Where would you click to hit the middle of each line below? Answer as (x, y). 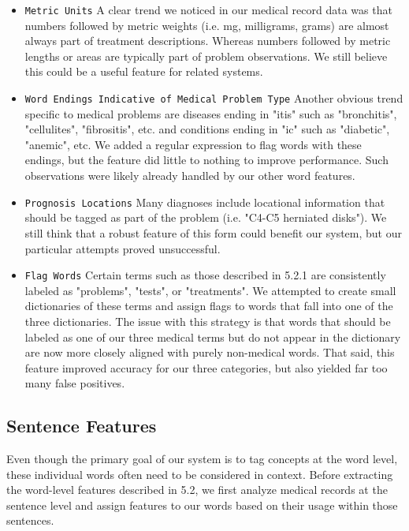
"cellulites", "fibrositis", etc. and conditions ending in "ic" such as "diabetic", (207, 129)
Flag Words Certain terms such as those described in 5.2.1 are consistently (205, 275)
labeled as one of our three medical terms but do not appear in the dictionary (213, 337)
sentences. (30, 520)
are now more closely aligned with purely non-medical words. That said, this (210, 352)
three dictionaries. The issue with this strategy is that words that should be (208, 321)
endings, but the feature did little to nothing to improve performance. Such (206, 160)
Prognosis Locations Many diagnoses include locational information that (205, 202)
